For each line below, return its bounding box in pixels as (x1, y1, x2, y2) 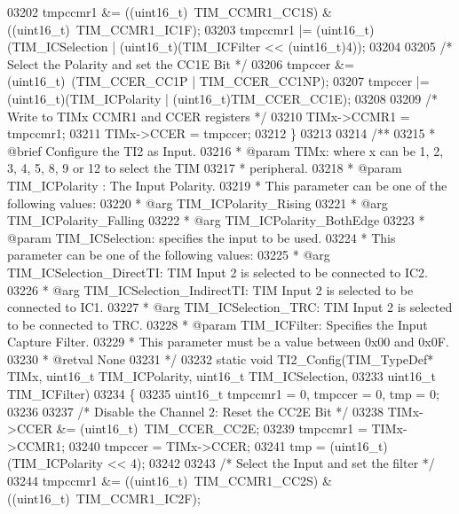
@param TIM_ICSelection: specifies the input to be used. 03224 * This (7, 228, 396, 246)
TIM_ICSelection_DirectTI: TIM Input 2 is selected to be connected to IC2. (7, 262, 428, 281)
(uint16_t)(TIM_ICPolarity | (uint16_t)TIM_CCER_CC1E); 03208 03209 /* (7, 89, 439, 107)
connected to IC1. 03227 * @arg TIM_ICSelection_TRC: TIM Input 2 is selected (7, 298, 453, 316)
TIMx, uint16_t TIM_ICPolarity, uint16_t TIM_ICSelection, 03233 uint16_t (7, 367, 436, 385)
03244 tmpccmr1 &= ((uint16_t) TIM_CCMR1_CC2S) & (7, 471, 332, 490)
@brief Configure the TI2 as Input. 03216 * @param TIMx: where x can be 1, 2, (7, 141, 444, 160)
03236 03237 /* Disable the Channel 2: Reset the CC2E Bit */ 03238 (7, 401, 384, 420)
